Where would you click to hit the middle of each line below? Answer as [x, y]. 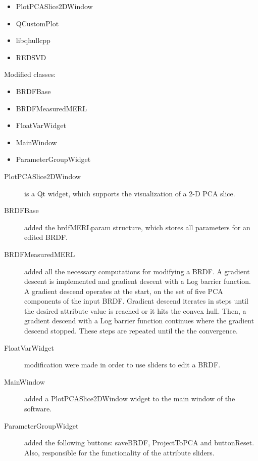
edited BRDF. [46, 237]
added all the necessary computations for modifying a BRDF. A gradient [137, 271]
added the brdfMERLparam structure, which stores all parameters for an [137, 227]
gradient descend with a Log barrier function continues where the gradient [139, 321]
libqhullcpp [33, 40]
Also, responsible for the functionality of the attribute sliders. [119, 452]
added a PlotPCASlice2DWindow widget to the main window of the [130, 399]
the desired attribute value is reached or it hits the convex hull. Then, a [135, 310]
